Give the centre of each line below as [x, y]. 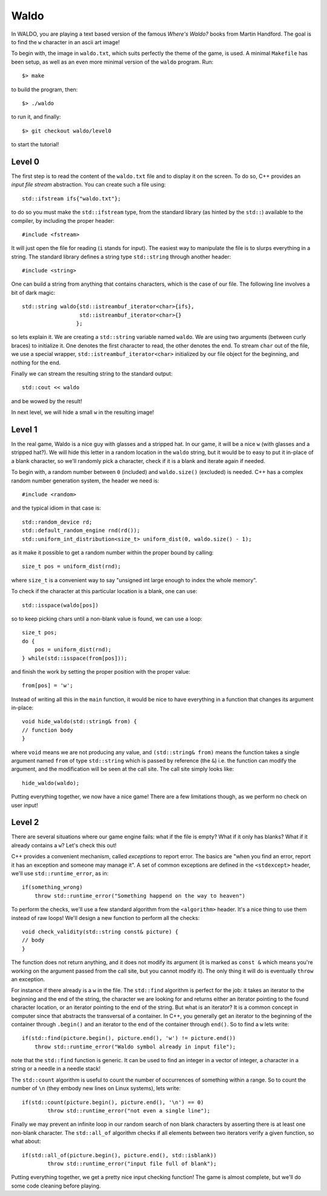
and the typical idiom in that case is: [56, 508]
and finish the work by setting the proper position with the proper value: [101, 671]
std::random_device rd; [57, 522]
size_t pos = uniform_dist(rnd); [71, 567]
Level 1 [24, 429]
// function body [48, 730]
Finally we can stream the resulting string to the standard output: [92, 373]
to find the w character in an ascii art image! [66, 42]
